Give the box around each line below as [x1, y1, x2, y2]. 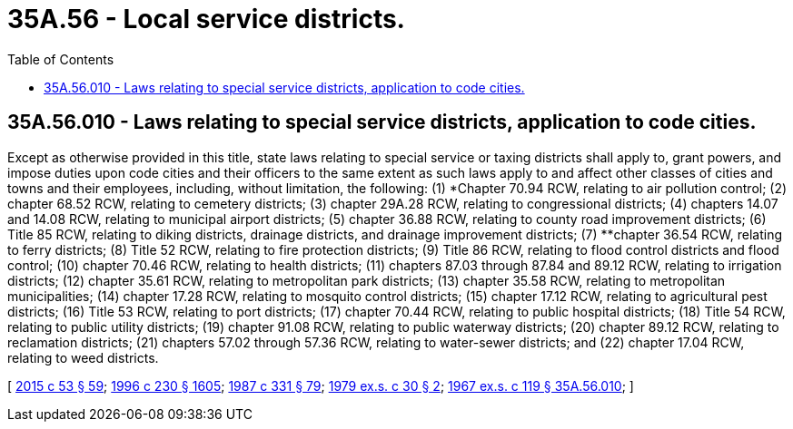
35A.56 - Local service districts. [7, 4, 405, 34]
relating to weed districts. [7, 349, 159, 366]
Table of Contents [7, 51, 114, 67]
